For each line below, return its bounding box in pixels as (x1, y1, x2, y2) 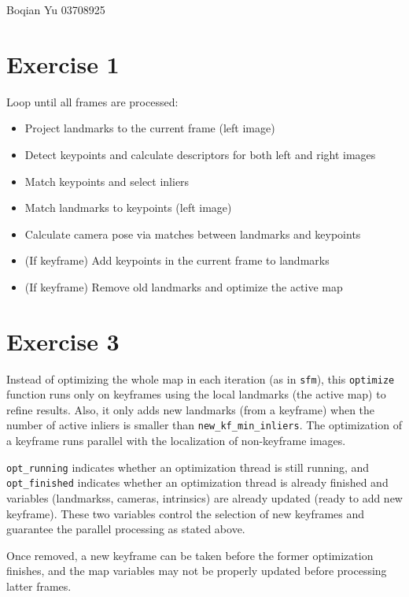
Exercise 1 (6, 47, 120, 80)
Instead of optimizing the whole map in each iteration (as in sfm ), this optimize (6, 370, 395, 387)
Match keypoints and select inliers (24, 172, 190, 189)
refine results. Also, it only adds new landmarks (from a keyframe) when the (6, 401, 375, 417)
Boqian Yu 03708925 (6, 2, 105, 17)
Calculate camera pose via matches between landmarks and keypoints (24, 225, 361, 242)
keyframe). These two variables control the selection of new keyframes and (6, 505, 365, 521)
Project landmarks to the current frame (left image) (24, 120, 275, 136)
